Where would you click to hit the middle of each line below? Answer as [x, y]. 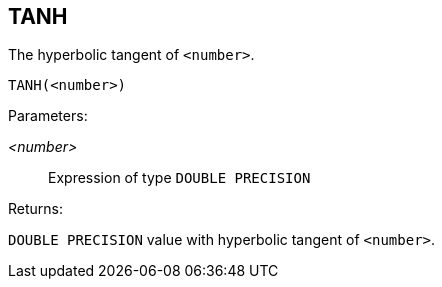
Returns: [36, 209]
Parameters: [48, 116]
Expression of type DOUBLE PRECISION [179, 178]
